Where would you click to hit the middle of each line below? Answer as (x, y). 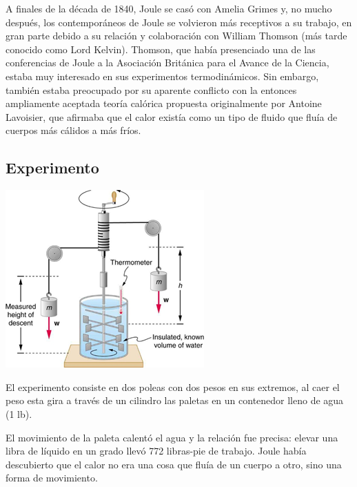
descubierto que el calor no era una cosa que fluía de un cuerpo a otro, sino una (174, 464)
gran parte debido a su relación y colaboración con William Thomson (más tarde (176, 36)
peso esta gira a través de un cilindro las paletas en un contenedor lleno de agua (175, 400)
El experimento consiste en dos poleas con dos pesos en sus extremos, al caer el (173, 386)
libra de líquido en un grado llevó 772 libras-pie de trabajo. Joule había (156, 451)
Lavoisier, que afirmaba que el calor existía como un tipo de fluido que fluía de (172, 116)
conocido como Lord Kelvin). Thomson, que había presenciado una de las (161, 49)
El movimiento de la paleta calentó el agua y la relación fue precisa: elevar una (172, 437)
